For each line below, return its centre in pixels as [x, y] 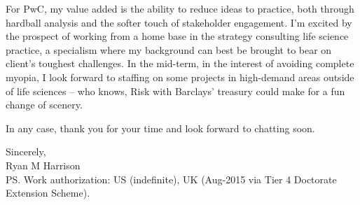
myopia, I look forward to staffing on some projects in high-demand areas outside [180, 77]
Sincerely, [26, 151]
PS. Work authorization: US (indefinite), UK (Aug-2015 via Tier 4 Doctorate [171, 179]
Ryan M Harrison [43, 165]
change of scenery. [44, 105]
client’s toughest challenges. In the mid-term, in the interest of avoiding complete [180, 63]
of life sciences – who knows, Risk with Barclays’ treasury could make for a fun [175, 91]
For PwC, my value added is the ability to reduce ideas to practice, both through [180, 8]
